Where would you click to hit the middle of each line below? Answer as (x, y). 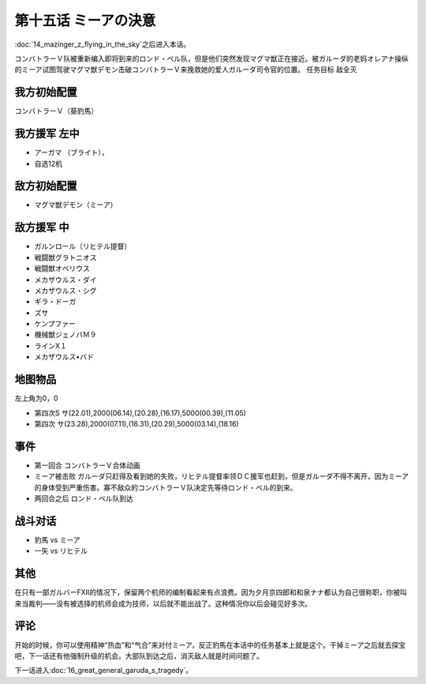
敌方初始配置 (46, 186)
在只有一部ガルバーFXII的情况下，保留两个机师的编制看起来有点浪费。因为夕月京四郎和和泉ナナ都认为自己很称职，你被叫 (211, 592)
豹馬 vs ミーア (57, 539)
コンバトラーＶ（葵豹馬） (56, 111)
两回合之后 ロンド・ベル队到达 (84, 498)
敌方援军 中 (42, 228)
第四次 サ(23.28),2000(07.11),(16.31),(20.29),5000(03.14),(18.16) (137, 423)
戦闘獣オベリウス (62, 269)
